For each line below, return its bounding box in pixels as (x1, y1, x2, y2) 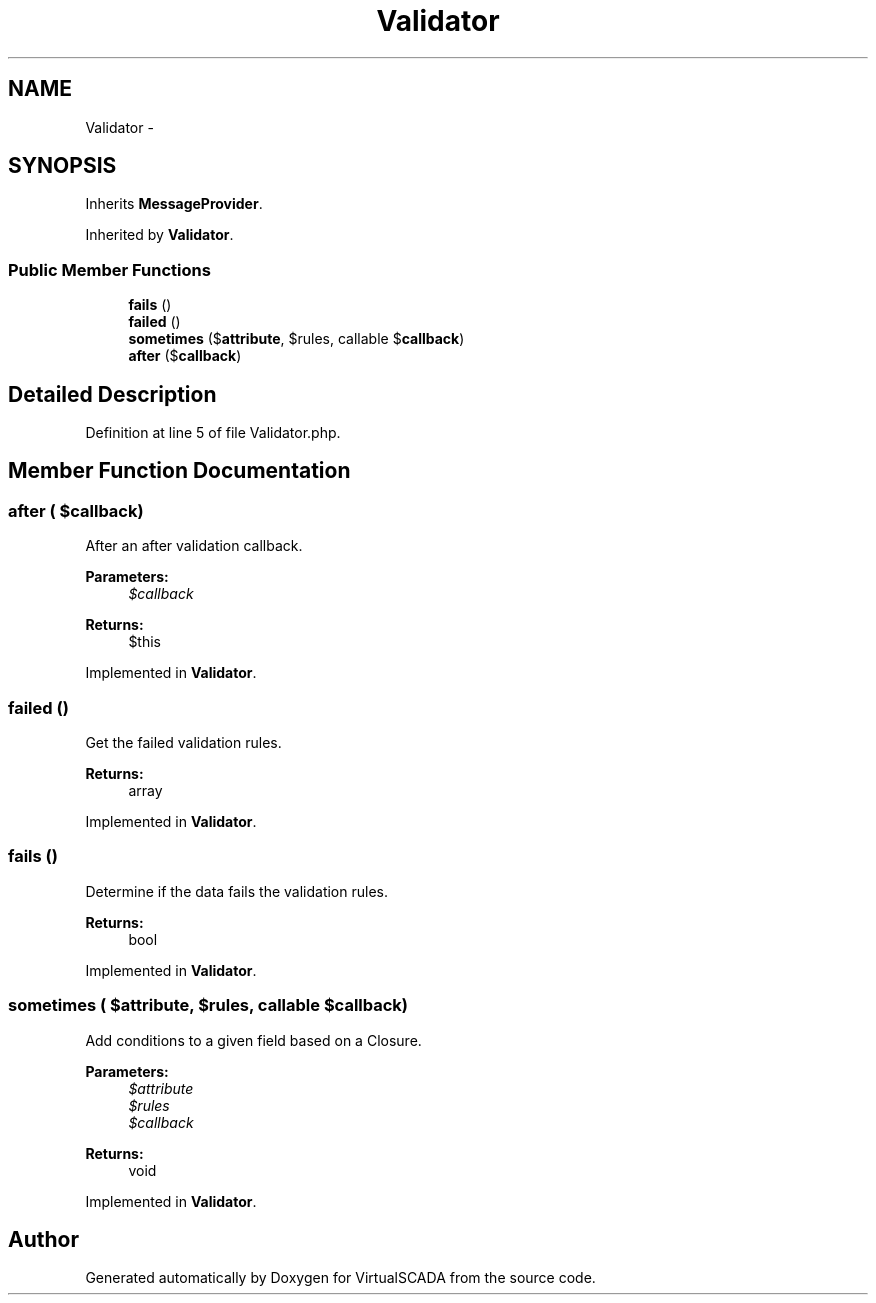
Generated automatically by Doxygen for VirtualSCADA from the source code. (85, 1269, 596, 1287)
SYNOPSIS (8, 153, 117, 179)
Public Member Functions (8, 259, 211, 280)
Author (8, 1226, 79, 1252)
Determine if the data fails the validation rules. (85, 882, 388, 900)
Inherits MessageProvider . (85, 195, 263, 213)
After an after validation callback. (85, 537, 303, 555)
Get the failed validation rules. (85, 734, 282, 751)
